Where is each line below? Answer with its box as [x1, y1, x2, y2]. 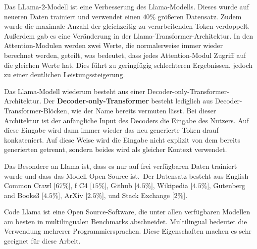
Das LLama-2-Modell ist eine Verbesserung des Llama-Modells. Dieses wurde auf [4, 1, 249, 11]
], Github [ [104, 180, 137, 191]
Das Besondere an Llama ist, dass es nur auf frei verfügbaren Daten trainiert [4, 160, 237, 171]
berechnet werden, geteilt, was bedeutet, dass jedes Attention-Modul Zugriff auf [4, 50, 246, 60]
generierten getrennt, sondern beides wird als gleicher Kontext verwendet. [4, 144, 227, 154]
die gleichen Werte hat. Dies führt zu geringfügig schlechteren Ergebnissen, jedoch [4, 59, 253, 70]
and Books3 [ [4, 190, 44, 200]
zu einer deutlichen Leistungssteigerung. [4, 69, 125, 80]
